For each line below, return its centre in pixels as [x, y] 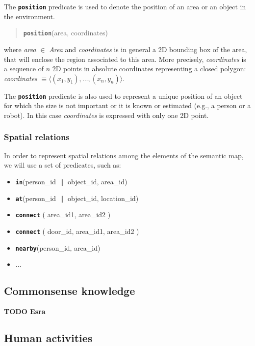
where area [20, 49]
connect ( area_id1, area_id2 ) [63, 215]
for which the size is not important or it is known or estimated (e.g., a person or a [127, 105]
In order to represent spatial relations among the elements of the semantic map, [124, 155]
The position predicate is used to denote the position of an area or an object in [125, 6]
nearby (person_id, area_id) [58, 247]
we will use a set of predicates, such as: [63, 165]
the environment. [29, 16]
